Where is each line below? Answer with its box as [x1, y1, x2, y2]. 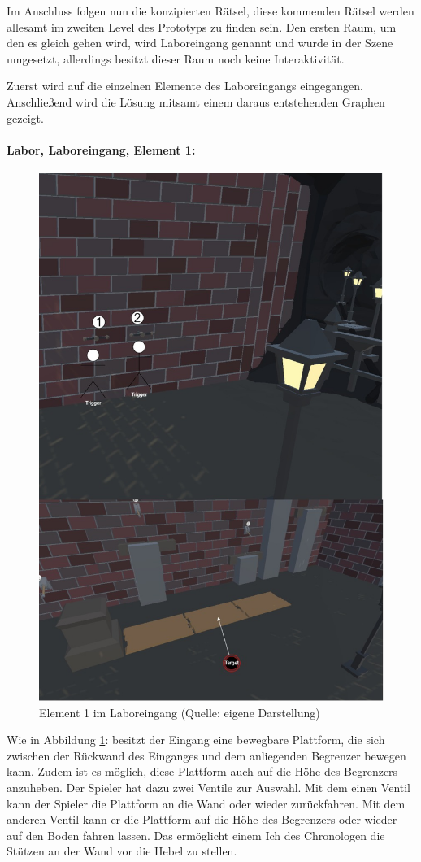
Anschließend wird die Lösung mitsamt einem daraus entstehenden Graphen [7, 93, 385, 110]
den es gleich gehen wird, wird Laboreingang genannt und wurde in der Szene [7, 34, 393, 51]
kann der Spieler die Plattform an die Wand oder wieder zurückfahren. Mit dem [7, 795, 406, 812]
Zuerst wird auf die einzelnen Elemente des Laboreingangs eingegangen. [7, 77, 364, 94]
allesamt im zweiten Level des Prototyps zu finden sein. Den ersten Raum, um [7, 18, 397, 35]
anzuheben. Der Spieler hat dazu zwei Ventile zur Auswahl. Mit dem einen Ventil [7, 778, 410, 795]
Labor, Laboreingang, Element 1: [7, 141, 196, 158]
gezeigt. [7, 109, 44, 126]
